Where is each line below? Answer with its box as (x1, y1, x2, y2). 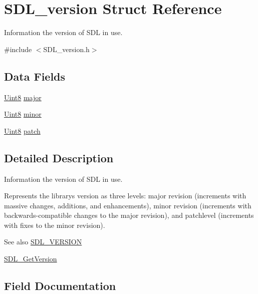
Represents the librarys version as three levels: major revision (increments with (4, 190, 246, 201)
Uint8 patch (4, 125, 41, 136)
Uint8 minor (4, 109, 42, 119)
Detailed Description (4, 150, 114, 165)
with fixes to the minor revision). (4, 219, 105, 230)
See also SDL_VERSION (4, 236, 82, 247)
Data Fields (4, 68, 66, 84)
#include (4, 44, 32, 54)
